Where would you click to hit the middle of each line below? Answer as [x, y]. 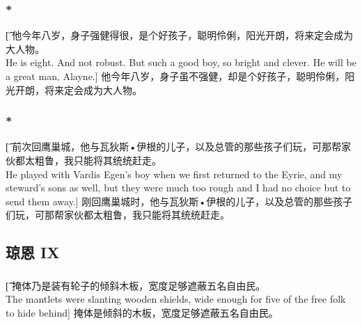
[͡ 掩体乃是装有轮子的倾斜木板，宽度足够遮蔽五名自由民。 [136, 285]
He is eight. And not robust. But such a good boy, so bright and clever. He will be [181, 62]
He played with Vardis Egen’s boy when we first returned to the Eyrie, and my [174, 174]
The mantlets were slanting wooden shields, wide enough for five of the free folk [176, 299]
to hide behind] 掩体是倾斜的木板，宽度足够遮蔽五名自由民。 [142, 312]
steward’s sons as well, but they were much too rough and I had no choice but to [178, 188]
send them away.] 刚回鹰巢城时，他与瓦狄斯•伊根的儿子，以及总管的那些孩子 [179, 201]
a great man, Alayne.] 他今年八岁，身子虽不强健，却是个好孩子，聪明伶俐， [175, 76]
